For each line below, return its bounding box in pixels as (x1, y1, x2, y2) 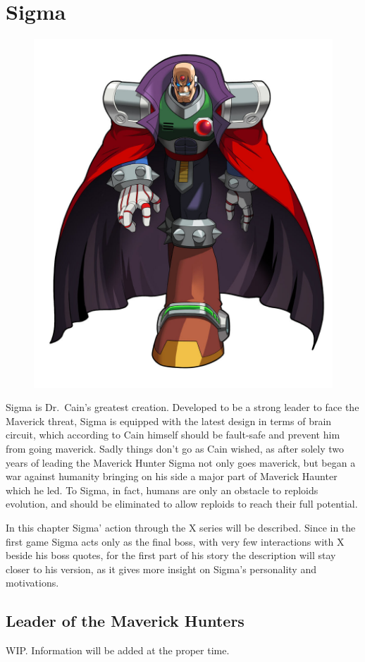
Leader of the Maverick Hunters (6, 610, 245, 632)
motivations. (6, 575, 59, 590)
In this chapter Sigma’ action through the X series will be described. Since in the (6, 520, 356, 534)
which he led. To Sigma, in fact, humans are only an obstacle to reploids (6, 482, 318, 497)
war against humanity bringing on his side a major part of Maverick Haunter (6, 469, 338, 484)
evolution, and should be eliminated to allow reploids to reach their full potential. (6, 496, 358, 511)
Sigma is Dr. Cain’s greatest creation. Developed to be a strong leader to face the (6, 400, 359, 415)
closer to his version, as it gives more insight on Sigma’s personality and (6, 561, 316, 576)
